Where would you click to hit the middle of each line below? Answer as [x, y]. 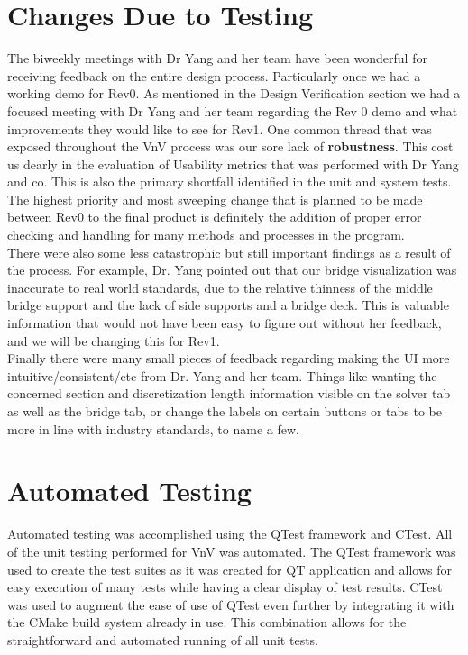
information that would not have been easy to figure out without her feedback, [225, 323]
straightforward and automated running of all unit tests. [163, 639]
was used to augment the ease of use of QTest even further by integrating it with [231, 604]
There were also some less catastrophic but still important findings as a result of [229, 252]
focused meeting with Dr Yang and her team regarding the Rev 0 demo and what [233, 110]
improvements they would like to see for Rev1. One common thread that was [220, 128]
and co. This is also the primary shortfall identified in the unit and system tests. [229, 182]
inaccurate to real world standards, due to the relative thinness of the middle [220, 287]
